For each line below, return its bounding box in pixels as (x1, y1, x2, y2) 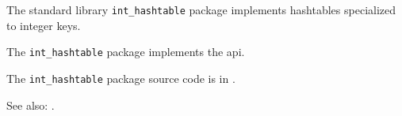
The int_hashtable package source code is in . (6, 69, 235, 86)
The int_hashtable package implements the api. (6, 43, 245, 60)
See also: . (6, 96, 55, 113)
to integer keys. (6, 17, 81, 33)
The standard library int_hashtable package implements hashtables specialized (6, 2, 396, 17)
